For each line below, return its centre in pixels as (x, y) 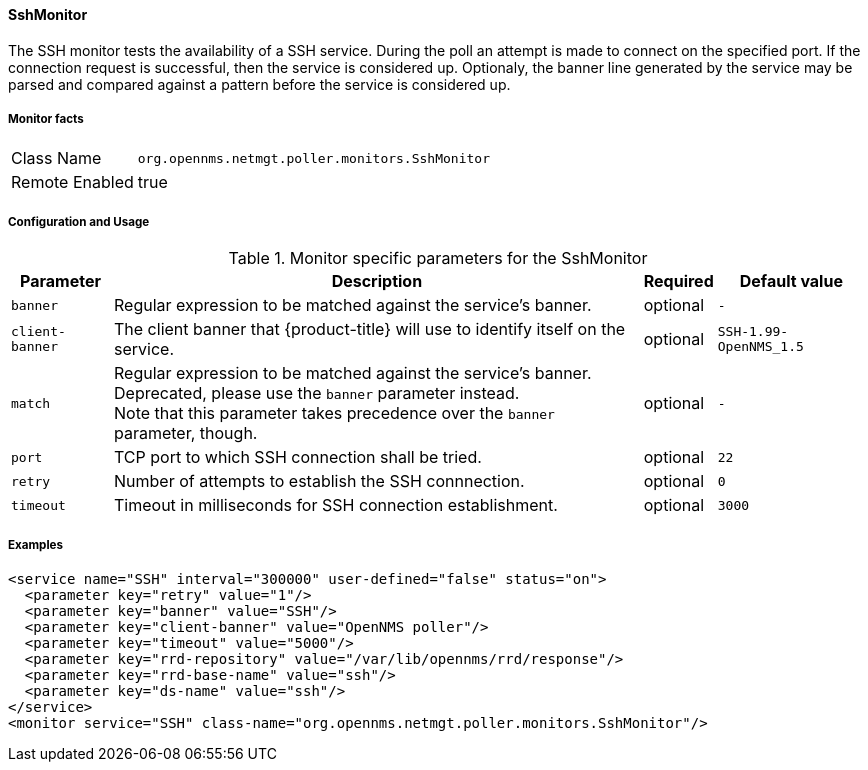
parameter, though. (186, 433)
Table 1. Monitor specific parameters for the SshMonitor (438, 258)
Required (678, 281)
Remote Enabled (72, 182)
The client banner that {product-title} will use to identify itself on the (370, 329)
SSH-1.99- (753, 332)
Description (377, 281)
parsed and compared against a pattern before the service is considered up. (259, 84)
